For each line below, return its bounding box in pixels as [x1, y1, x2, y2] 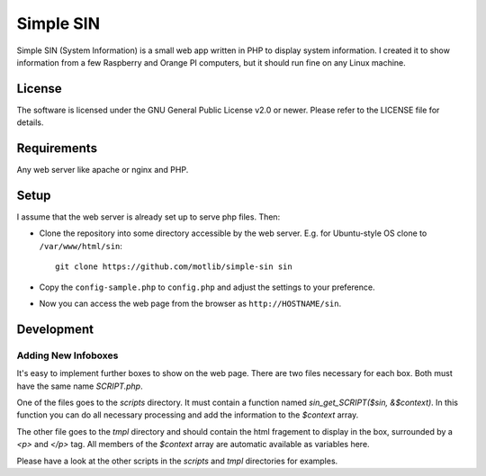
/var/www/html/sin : [39, 240, 123, 251]
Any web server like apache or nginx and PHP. [16, 165, 189, 175]
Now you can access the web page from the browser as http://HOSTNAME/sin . [39, 298, 342, 309]
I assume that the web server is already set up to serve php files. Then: [16, 211, 281, 222]
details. [16, 117, 44, 128]
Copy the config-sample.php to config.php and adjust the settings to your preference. [39, 282, 375, 292]
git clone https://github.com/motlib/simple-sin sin [55, 262, 292, 272]
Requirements [16, 140, 98, 157]
